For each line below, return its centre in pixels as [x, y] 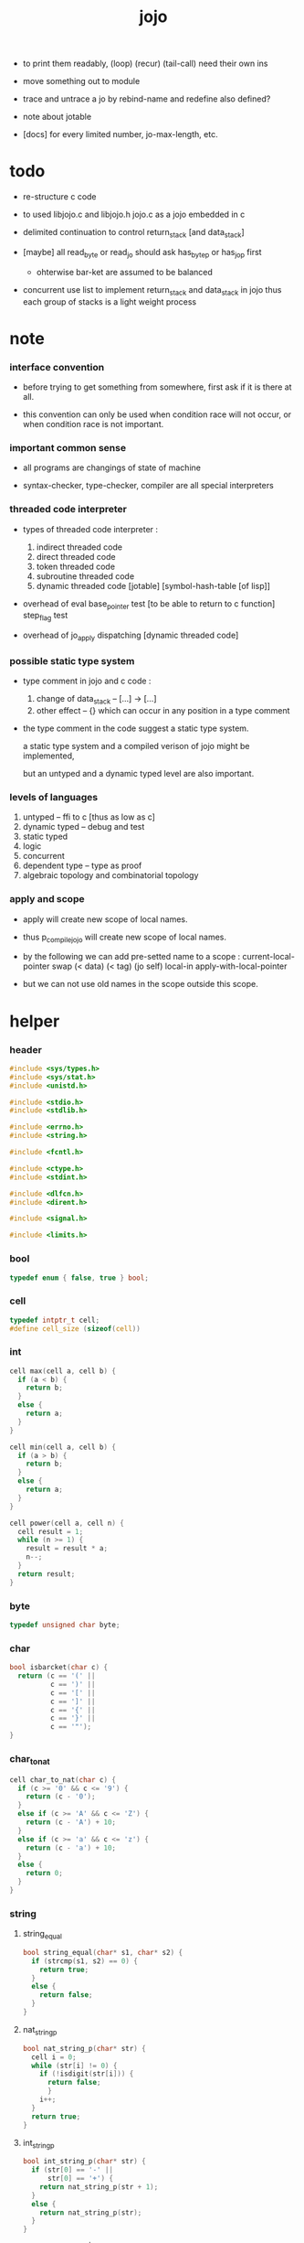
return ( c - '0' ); [61, 1797]
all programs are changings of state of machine [111, 467]
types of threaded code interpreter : [90, 529]
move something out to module [81, 81]
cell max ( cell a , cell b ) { [63, 1371]
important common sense [68, 447]
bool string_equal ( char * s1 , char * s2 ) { [103, 1952]
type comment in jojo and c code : [87, 681]
